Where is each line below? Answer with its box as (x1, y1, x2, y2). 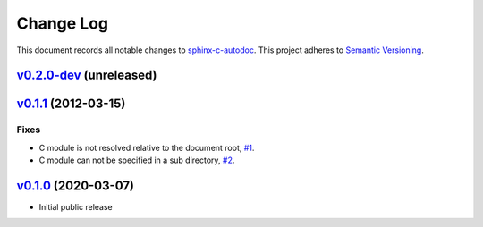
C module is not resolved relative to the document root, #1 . (38, 142, 255, 153)
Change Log (16, 13, 109, 33)
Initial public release (38, 202, 114, 213)
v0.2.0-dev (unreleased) (16, 68, 157, 83)
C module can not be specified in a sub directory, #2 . (38, 155, 235, 165)
